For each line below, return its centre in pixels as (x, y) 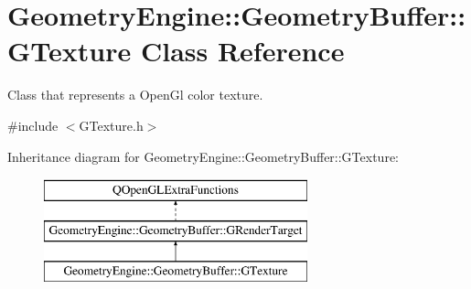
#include (33, 125)
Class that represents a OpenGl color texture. (135, 95)
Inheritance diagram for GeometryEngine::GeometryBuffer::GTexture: (203, 156)
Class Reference (242, 51)
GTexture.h (111, 125)
